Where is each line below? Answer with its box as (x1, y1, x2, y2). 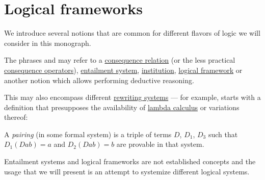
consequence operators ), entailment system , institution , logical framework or (4, 64, 243, 75)
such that (208, 128, 238, 139)
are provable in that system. (116, 139, 204, 149)
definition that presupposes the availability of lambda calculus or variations (4, 101, 240, 112)
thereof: (4, 112, 28, 122)
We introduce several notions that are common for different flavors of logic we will (4, 28, 260, 38)
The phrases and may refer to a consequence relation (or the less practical (4, 55, 235, 65)
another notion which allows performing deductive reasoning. (4, 74, 194, 85)
